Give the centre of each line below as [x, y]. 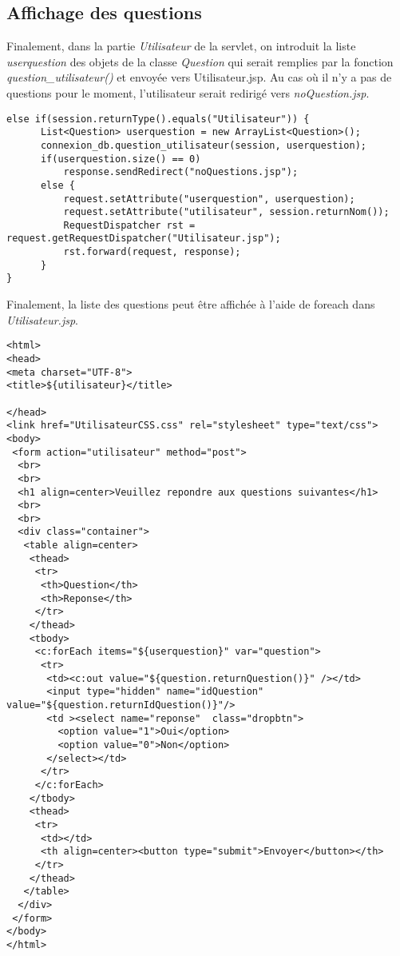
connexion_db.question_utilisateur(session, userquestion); [204, 145]
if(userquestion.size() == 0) [121, 159]
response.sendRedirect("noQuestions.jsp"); [181, 172]
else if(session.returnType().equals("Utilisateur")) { [158, 119]
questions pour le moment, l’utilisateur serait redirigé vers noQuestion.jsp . [188, 92]
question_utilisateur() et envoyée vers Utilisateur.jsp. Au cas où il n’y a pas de [199, 77]
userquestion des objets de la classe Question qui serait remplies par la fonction [200, 61]
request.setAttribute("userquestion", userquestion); [209, 199]
